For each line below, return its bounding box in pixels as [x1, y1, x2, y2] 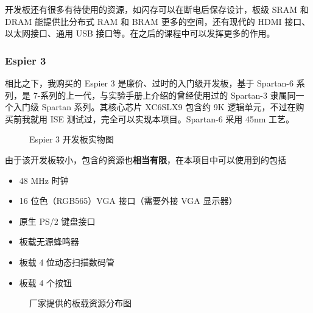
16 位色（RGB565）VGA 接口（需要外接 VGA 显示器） [19, 194, 237, 207]
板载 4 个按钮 [19, 276, 72, 289]
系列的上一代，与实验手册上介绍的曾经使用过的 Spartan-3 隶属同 [40, 88, 296, 101]
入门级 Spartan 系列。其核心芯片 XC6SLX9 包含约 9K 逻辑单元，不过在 [13, 100, 296, 113]
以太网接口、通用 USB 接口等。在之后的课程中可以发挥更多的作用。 [5, 27, 275, 40]
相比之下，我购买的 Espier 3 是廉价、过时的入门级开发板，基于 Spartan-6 [5, 77, 294, 89]
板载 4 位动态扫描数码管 [19, 255, 115, 268]
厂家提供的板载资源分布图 [29, 297, 132, 309]
